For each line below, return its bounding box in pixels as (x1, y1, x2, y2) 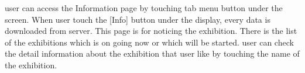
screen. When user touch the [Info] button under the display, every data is (5, 13, 270, 25)
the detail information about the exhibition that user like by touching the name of (5, 47, 300, 60)
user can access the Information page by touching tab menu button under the (5, 2, 283, 13)
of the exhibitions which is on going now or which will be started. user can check (5, 36, 294, 48)
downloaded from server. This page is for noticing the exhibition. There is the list (5, 25, 297, 37)
